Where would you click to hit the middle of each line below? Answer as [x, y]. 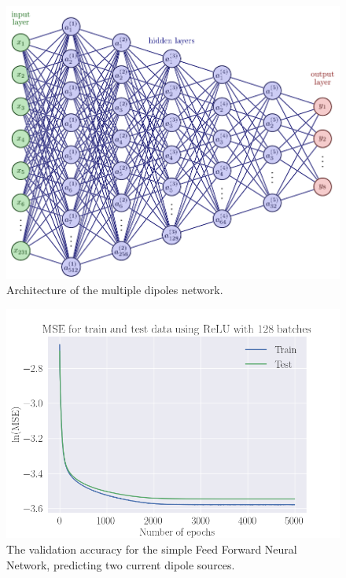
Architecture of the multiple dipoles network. [115, 290]
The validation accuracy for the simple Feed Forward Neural [152, 549]
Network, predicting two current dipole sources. [121, 564]
